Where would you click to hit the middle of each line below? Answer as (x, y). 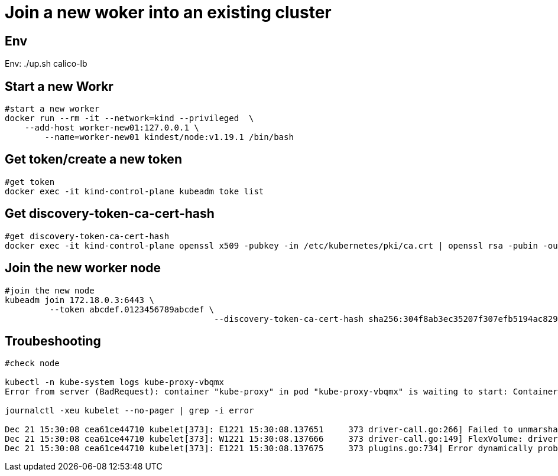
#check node (32, 363)
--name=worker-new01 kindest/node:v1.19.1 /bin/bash (169, 137)
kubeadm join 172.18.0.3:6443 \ (80, 300)
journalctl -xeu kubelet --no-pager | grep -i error (129, 411)
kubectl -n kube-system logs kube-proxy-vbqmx (114, 382)
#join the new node (50, 290)
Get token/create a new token (93, 159)
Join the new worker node (83, 268)
